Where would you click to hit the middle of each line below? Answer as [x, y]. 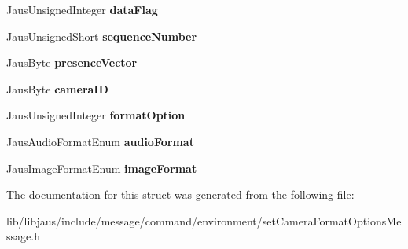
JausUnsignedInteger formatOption [96, 115]
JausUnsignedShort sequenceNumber [102, 36]
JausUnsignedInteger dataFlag [82, 9]
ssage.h [23, 236]
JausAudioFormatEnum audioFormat [100, 141]
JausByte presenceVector [72, 62]
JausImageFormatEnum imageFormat [102, 168]
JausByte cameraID [57, 88]
